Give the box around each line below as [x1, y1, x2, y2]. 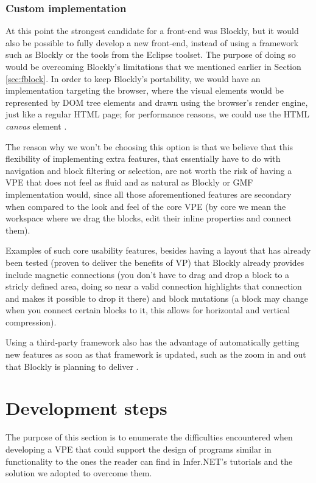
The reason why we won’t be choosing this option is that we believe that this [5, 140, 293, 153]
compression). [5, 315, 57, 328]
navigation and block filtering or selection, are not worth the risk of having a [5, 164, 292, 176]
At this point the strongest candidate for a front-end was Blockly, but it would [5, 24, 299, 37]
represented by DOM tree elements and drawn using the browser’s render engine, [5, 96, 308, 108]
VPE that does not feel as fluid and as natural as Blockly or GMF [5, 176, 253, 189]
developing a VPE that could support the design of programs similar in [5, 442, 272, 455]
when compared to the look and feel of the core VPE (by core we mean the [5, 200, 286, 212]
